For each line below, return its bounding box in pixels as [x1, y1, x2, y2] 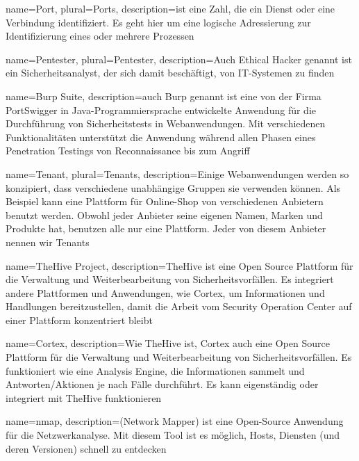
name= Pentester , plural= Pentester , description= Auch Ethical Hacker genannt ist [6, 51, 352, 66]
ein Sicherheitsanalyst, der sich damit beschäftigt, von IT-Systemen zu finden [6, 65, 335, 80]
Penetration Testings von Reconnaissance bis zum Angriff [6, 143, 250, 158]
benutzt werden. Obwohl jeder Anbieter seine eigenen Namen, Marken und [6, 207, 323, 222]
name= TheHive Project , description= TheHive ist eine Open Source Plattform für [6, 258, 353, 273]
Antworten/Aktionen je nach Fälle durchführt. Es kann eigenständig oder [6, 377, 319, 391]
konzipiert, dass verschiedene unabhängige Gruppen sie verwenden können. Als [6, 180, 341, 195]
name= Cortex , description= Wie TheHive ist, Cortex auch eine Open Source [6, 336, 331, 350]
